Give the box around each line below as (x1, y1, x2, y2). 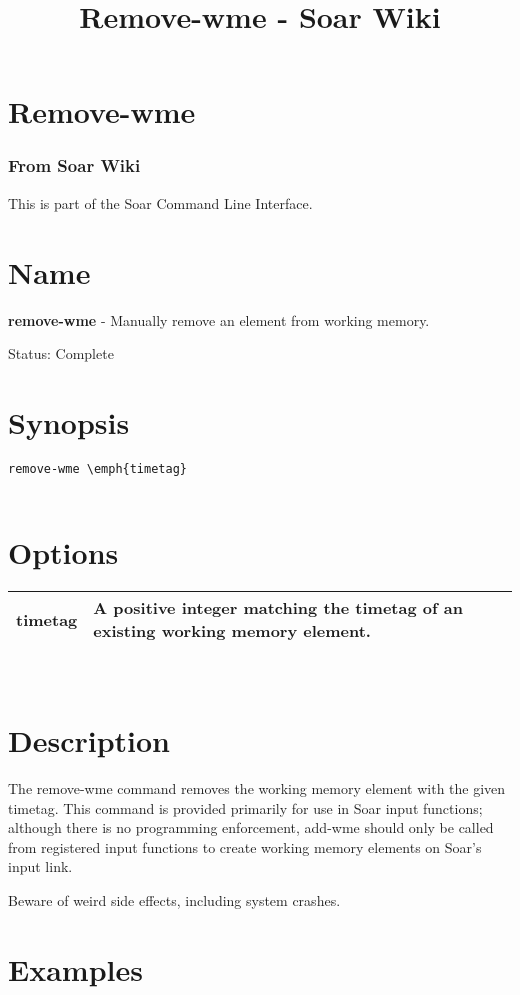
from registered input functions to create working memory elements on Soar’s (8, 836, 482, 857)
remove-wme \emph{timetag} (8, 461, 187, 476)
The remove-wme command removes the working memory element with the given (8, 777, 506, 798)
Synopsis (8, 401, 130, 442)
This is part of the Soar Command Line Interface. (8, 192, 313, 213)
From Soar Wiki (8, 153, 141, 178)
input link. (8, 856, 73, 877)
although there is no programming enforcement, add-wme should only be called (8, 817, 494, 838)
